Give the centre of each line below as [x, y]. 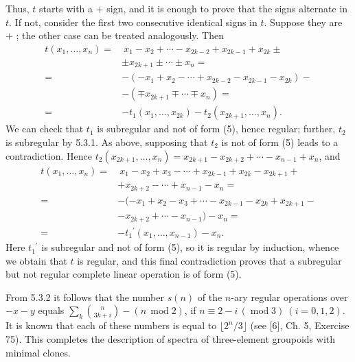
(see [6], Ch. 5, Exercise [300, 325]
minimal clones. [38, 352]
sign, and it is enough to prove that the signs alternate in [227, 8]
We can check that [45, 129]
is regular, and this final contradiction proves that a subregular [209, 260]
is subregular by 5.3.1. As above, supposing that [107, 142]
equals [51, 310]
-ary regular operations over [289, 297]
